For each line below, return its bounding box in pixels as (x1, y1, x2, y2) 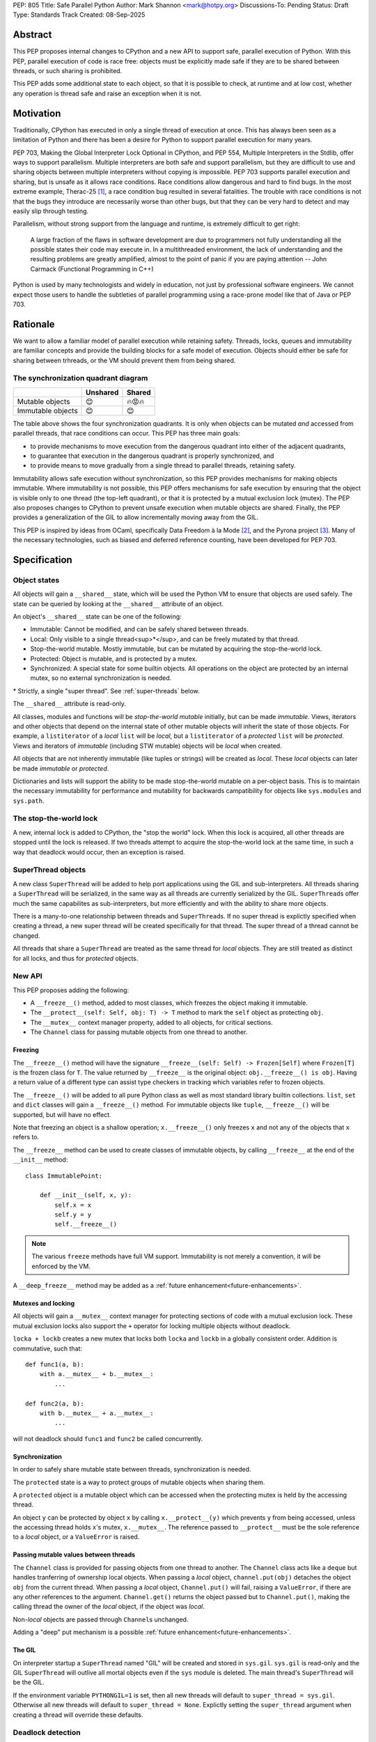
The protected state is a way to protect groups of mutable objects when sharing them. (13, 1478, 265, 1486)
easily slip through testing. (13, 206, 89, 215)
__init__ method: (13, 1155, 68, 1164)
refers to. (13, 1133, 40, 1141)
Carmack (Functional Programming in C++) (30, 265, 154, 273)
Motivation (13, 107, 61, 119)
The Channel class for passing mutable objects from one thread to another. (30, 1028, 248, 1036)
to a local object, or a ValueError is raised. (13, 1533, 140, 1541)
